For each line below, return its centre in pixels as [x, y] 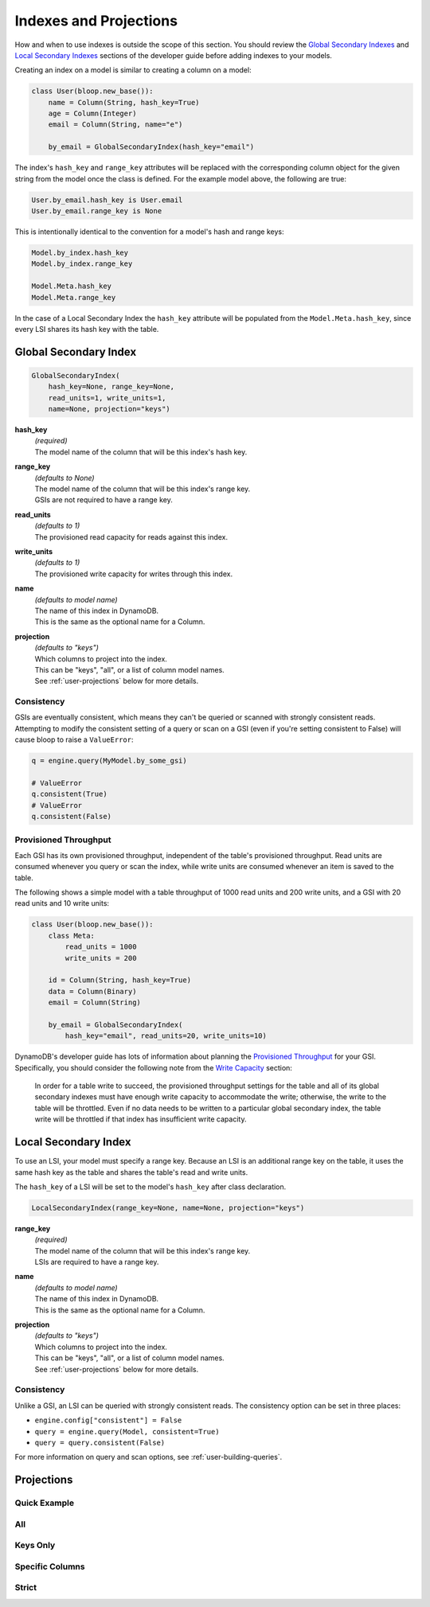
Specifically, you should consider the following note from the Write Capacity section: [153, 1067]
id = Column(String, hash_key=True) [119, 980]
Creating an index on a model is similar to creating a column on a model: [133, 70]
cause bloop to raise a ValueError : [74, 739]
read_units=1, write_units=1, [107, 398]
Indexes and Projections [96, 21]
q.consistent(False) [71, 817]
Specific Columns [50, 1566]
